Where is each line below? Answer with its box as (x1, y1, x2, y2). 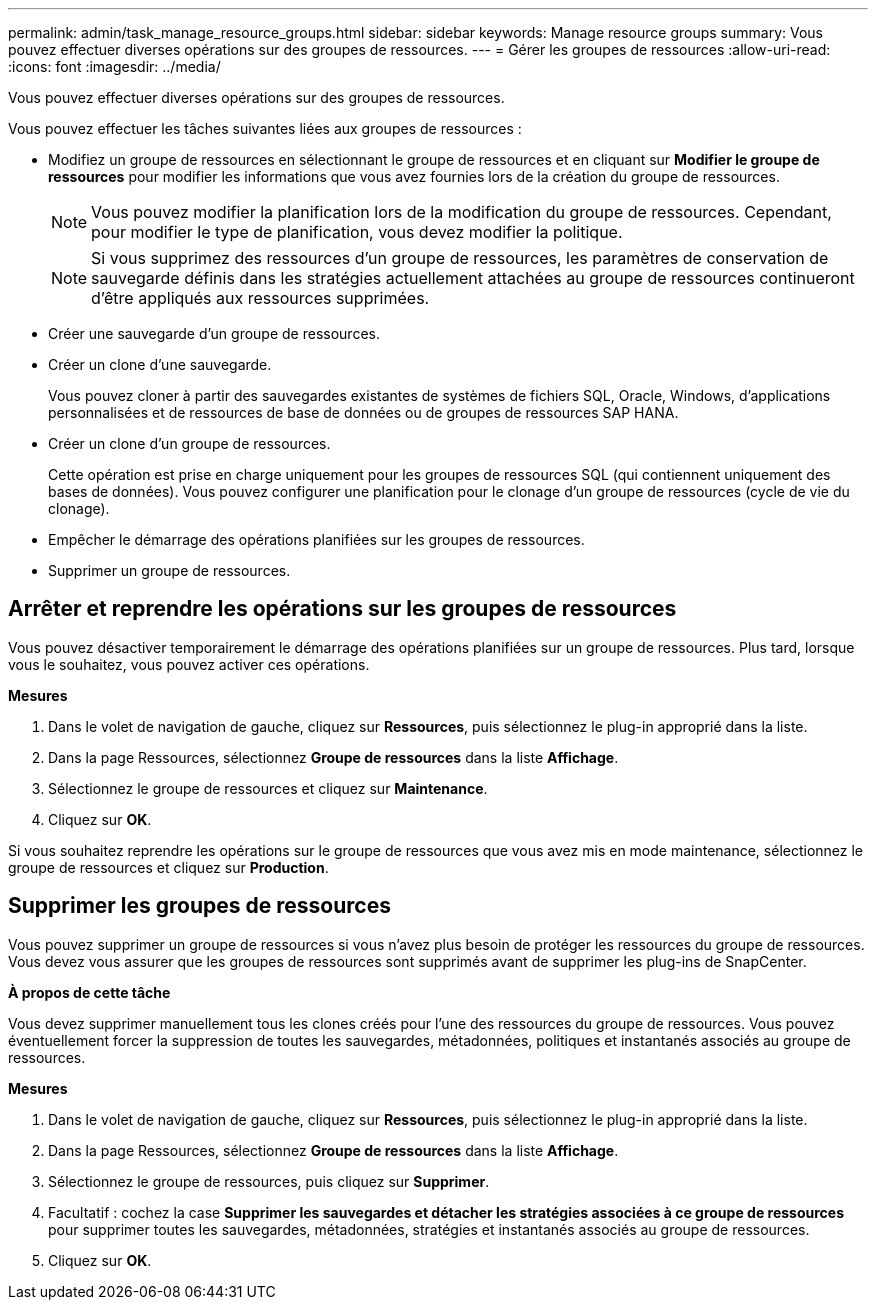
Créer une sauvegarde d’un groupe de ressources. (48, 325, 380, 342)
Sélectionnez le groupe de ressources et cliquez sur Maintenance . (48, 779, 488, 797)
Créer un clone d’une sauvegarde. (48, 356, 272, 373)
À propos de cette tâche (8, 983, 171, 1001)
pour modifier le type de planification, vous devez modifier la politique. (91, 222, 623, 242)
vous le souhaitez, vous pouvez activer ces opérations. (8, 655, 370, 673)
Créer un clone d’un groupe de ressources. (48, 435, 331, 452)
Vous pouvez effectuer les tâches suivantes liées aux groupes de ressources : (8, 120, 522, 137)
